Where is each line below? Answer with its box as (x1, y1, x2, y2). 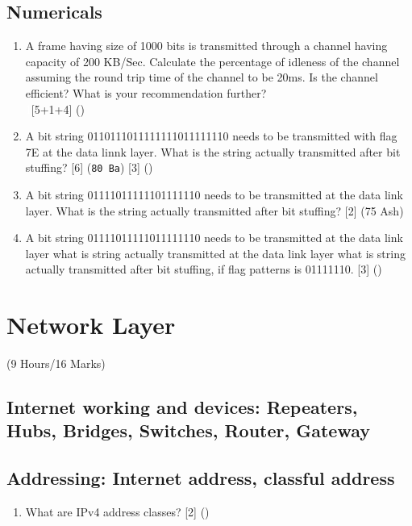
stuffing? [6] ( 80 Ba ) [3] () (25, 159, 153, 176)
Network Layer (6, 308, 176, 341)
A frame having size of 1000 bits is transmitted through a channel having (25, 37, 388, 54)
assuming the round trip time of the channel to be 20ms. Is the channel (25, 69, 378, 86)
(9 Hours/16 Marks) (6, 355, 106, 372)
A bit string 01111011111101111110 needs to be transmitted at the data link (25, 186, 403, 203)
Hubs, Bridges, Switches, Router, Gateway (6, 418, 370, 443)
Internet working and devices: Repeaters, (6, 394, 358, 420)
